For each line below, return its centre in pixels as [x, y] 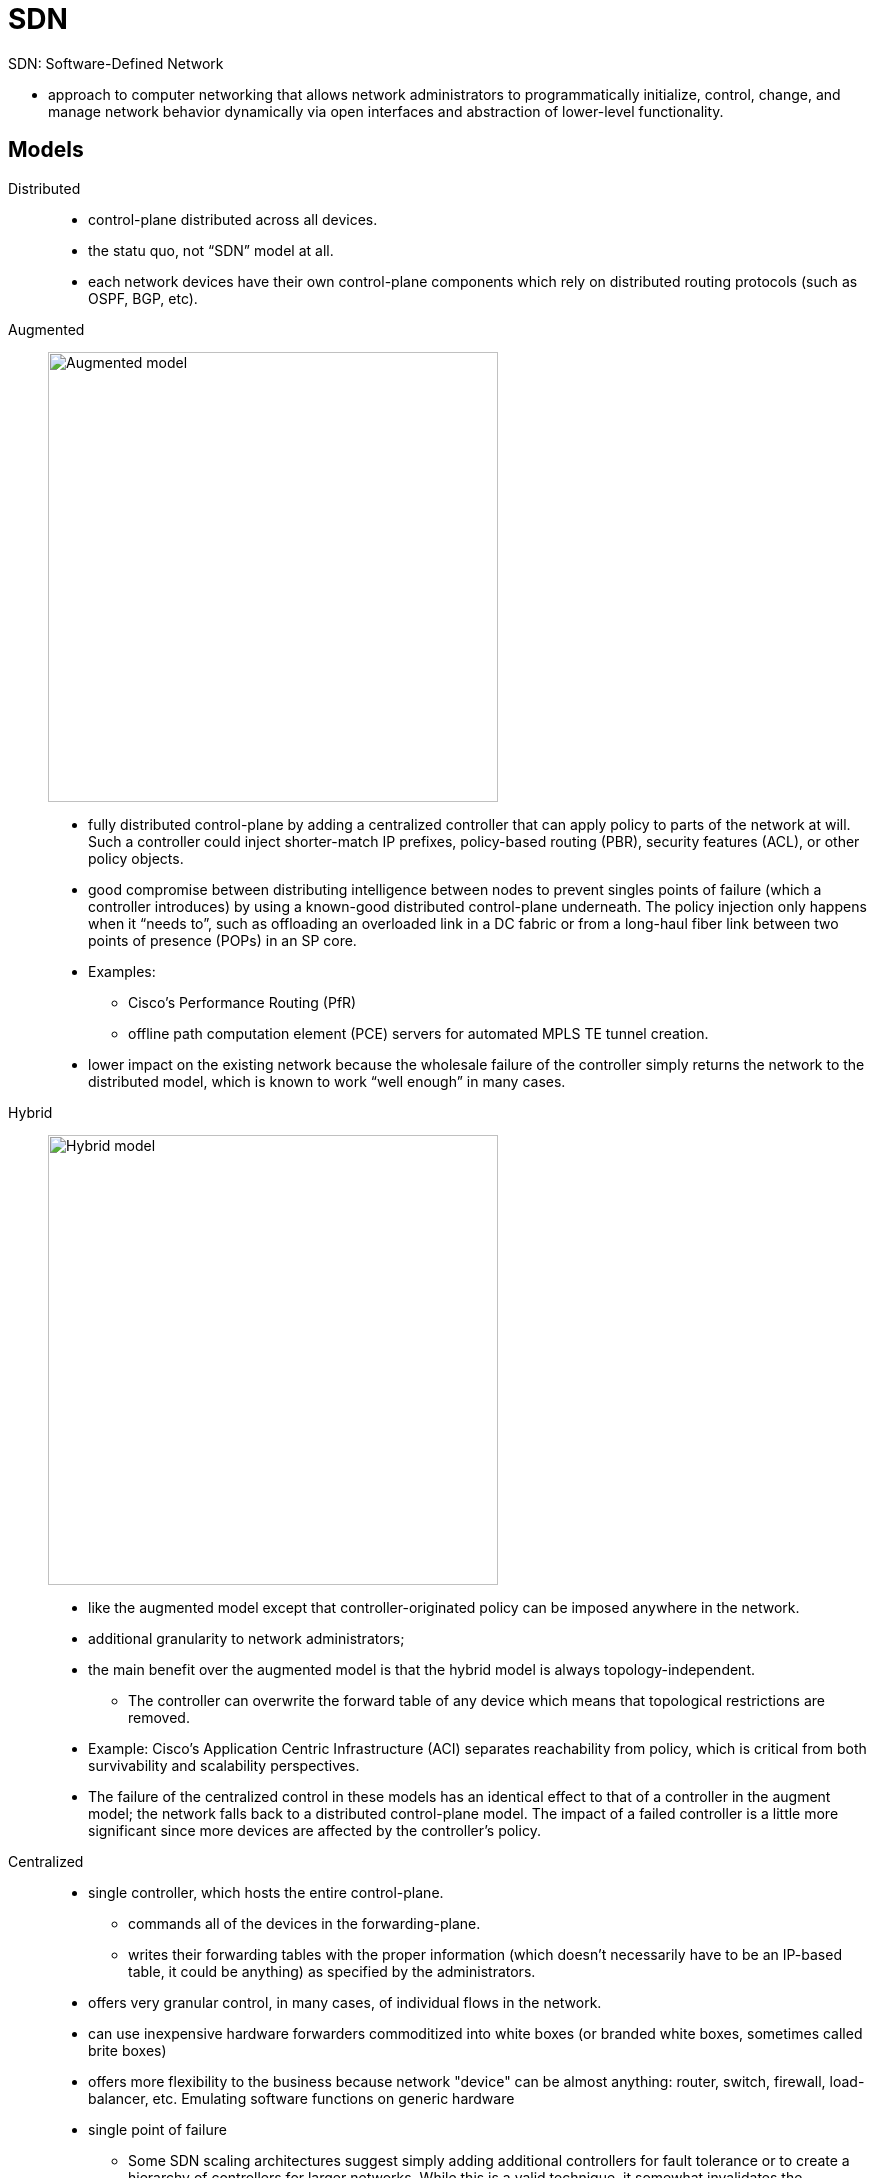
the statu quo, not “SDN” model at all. [211, 250]
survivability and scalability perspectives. [224, 1765]
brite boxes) [127, 2050]
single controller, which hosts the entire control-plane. [266, 1892]
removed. [159, 1717]
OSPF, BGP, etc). [143, 298]
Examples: [122, 971]
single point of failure [157, 2129]
